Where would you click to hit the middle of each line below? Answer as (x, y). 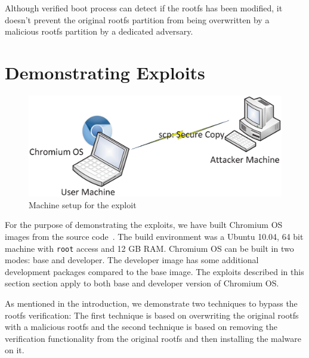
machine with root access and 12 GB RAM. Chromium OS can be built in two (149, 248)
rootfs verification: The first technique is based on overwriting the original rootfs (152, 315)
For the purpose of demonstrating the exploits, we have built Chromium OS (144, 225)
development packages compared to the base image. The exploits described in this (154, 271)
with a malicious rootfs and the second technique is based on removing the (141, 327)
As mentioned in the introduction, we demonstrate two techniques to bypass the (151, 303)
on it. (15, 350)
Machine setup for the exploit (83, 204)
